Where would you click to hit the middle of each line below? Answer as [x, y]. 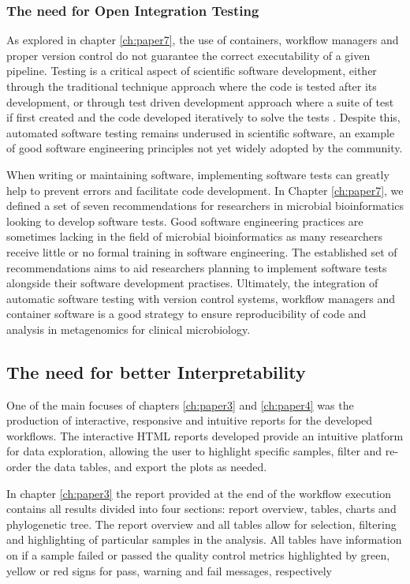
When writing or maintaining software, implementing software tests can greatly [198, 174]
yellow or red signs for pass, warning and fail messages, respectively [169, 570]
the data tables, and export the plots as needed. [151, 467]
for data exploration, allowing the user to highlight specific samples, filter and [194, 451]
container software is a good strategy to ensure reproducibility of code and [186, 314]
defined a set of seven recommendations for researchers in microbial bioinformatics [205, 206]
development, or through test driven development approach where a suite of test [200, 101]
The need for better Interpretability [156, 371]
